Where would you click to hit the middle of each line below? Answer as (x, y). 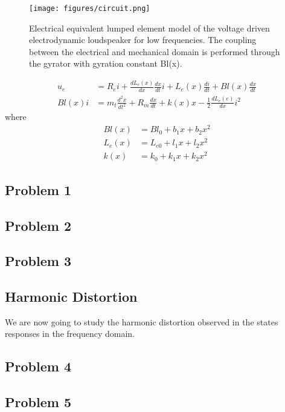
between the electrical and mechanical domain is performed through (155, 51)
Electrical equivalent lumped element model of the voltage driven (149, 28)
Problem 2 (38, 225)
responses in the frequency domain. (70, 334)
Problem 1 (38, 189)
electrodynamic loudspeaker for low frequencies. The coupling (143, 40)
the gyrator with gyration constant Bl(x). (106, 63)
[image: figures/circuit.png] (90, 8)
